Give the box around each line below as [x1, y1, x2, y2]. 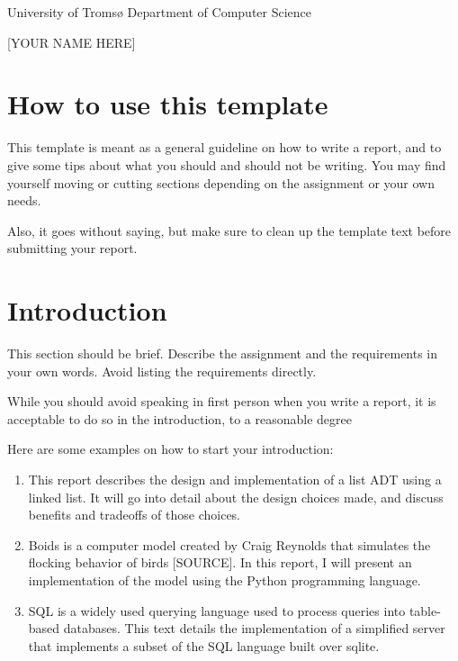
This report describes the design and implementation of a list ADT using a [28, 469, 442, 488]
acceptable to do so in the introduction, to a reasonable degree [7, 409, 352, 428]
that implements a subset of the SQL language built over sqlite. [28, 636, 380, 655]
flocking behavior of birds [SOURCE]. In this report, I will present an [28, 553, 412, 572]
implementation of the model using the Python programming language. [28, 570, 421, 589]
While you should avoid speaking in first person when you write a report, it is [7, 392, 436, 411]
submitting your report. [7, 239, 138, 258]
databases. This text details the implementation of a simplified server [63, 619, 445, 638]
